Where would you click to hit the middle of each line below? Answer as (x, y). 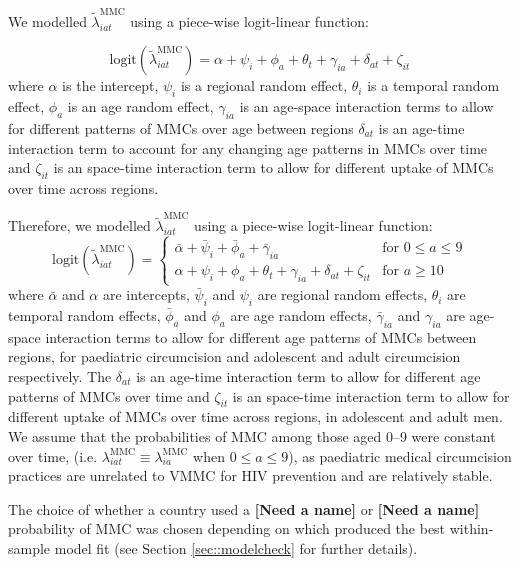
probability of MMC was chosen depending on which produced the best (227, 528)
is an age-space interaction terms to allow (366, 106)
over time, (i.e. (53, 455)
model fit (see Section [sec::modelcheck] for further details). (236, 547)
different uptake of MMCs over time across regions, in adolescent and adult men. (255, 416)
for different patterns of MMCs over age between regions (181, 127)
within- (471, 528)
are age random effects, (301, 314)
